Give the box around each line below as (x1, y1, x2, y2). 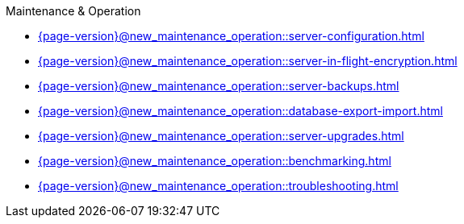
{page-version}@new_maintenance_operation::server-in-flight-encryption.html (38, 54, 458, 68)
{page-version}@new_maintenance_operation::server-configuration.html (38, 29, 424, 43)
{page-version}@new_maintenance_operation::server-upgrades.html (38, 129, 404, 143)
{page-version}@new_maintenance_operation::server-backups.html (38, 79, 399, 93)
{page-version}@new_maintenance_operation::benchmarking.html (38, 154, 391, 168)
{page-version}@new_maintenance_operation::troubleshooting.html (38, 179, 399, 193)
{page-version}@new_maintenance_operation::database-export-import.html (38, 104, 443, 118)
